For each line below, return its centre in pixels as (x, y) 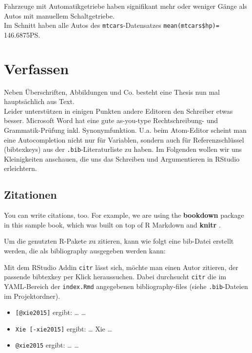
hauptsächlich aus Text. (39, 101)
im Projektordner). (32, 296)
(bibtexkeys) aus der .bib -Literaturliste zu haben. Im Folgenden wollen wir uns (123, 149)
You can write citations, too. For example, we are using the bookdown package (124, 215)
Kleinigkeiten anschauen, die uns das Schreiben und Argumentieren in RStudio (122, 158)
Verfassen (37, 68)
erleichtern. (20, 168)
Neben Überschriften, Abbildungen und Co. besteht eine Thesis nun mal (112, 92)
